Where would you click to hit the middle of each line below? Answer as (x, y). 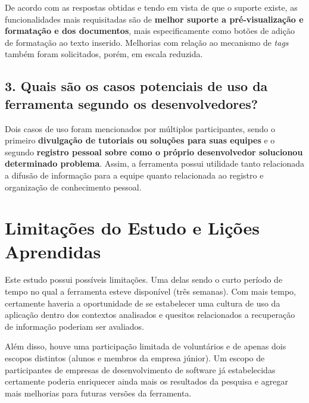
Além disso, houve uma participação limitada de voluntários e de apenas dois (146, 346)
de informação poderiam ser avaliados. (74, 326)
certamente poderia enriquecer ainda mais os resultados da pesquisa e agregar (146, 381)
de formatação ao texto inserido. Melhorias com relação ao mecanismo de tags (147, 42)
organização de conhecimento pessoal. (73, 187)
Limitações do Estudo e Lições (132, 228)
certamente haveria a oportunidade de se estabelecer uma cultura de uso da (143, 303)
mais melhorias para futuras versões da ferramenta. (98, 393)
